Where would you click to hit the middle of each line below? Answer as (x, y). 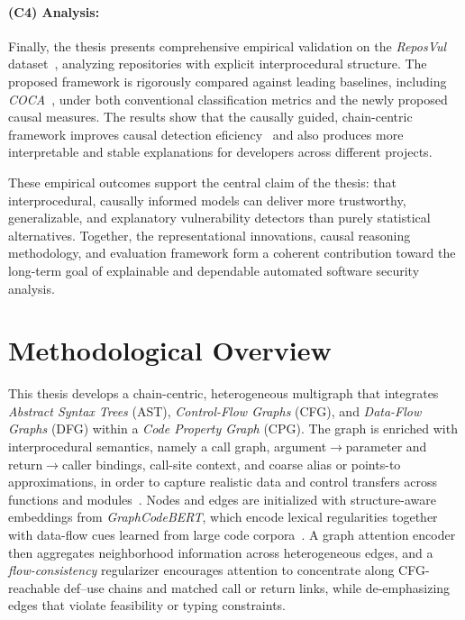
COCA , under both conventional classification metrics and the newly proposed (228, 99)
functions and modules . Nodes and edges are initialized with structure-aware (222, 499)
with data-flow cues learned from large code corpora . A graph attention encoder (232, 534)
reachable (34, 587)
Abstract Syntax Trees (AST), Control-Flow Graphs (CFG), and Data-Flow (215, 410)
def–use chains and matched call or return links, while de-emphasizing (257, 587)
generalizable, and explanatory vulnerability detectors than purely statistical (219, 218)
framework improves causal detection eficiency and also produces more (206, 134)
